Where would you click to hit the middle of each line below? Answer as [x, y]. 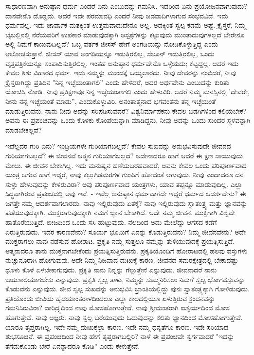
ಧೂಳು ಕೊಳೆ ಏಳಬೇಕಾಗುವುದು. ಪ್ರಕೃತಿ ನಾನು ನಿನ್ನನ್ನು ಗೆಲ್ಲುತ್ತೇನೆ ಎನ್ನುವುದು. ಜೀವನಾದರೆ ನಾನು [111, 270]
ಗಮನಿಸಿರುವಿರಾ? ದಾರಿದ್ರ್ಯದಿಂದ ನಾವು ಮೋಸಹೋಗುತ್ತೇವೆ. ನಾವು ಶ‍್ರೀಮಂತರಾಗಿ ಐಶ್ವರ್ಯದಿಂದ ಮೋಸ [118, 308]
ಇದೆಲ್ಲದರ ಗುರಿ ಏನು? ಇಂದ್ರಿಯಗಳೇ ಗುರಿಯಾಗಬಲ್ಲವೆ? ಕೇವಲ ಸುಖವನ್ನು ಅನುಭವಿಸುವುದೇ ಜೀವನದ [118, 146]
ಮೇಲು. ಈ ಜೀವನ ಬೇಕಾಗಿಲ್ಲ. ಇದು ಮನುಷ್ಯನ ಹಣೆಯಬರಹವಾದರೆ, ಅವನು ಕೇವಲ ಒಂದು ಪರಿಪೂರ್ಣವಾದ [126, 165]
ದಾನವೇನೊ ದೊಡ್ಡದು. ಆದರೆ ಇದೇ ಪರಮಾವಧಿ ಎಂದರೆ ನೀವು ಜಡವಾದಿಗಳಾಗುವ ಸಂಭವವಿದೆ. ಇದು [117, 15]
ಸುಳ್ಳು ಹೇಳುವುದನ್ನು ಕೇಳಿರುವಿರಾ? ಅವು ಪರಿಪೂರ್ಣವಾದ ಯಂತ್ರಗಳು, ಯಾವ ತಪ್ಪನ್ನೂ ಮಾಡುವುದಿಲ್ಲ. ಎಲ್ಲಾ [124, 184]
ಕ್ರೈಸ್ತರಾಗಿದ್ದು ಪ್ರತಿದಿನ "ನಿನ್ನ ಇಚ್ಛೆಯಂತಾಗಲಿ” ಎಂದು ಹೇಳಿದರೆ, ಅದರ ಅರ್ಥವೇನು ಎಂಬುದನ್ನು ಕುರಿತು [117, 82]
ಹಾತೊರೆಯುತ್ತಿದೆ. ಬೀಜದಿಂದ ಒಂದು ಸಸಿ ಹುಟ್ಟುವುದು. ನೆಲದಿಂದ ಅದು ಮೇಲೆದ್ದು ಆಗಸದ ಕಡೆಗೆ [111, 222]
